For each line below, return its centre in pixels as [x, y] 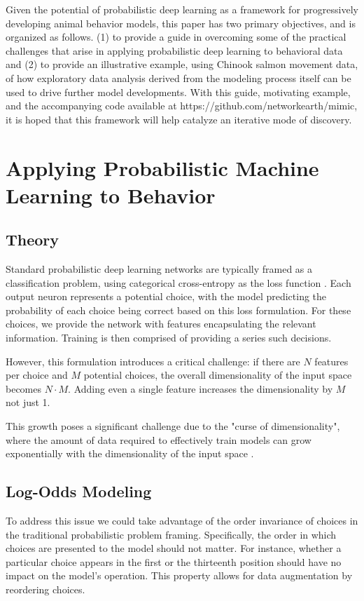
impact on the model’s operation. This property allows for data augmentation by [179, 575]
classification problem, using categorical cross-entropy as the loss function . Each [178, 282]
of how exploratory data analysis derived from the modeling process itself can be [178, 77]
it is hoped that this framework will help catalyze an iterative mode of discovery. [179, 119]
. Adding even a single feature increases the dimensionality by [201, 388]
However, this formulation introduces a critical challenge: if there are [153, 361]
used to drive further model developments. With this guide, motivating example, [178, 92]
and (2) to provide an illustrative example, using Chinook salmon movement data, [182, 64]
